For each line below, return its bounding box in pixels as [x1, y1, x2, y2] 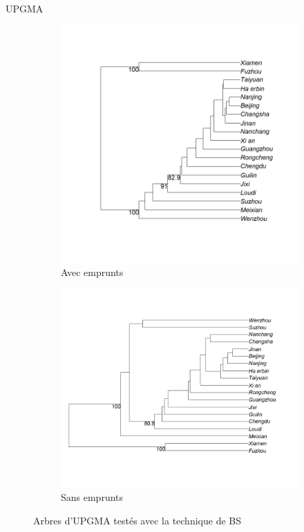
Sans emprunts [61, 490, 124, 504]
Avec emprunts [61, 265, 124, 279]
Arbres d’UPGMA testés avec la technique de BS [33, 513, 241, 527]
